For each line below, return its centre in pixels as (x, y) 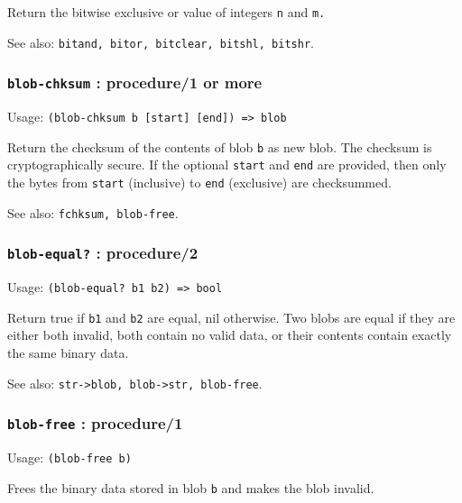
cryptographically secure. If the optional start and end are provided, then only (227, 165)
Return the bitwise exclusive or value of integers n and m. (166, 12)
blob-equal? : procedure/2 (103, 253)
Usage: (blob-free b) (69, 457)
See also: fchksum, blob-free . (93, 212)
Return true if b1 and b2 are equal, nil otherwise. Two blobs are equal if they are (231, 317)
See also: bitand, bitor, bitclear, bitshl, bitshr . (161, 42)
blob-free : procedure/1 (95, 423)
